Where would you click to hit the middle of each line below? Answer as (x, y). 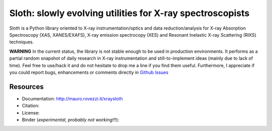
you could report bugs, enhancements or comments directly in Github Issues (89, 72)
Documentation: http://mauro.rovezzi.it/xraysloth (72, 98)
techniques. (21, 42)
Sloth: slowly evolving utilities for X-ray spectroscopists (129, 13)
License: (31, 112)
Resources (26, 87)
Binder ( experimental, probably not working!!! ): (71, 119)
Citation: (31, 106)
